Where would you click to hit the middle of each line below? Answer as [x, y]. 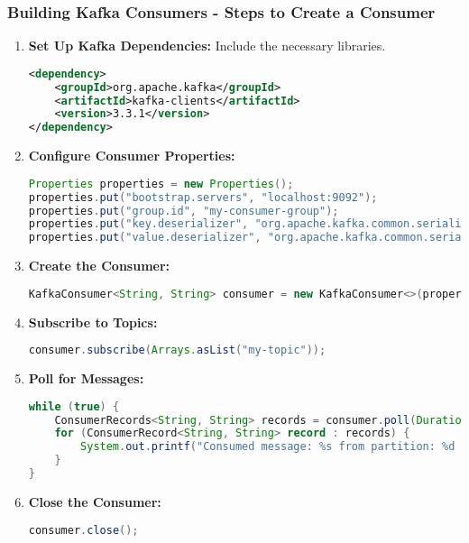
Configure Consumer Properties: [132, 156]
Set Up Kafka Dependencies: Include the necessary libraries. [207, 46]
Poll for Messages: [86, 378]
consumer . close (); [83, 530]
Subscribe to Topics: [93, 322]
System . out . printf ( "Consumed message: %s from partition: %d [268, 447]
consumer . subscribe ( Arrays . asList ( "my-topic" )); [177, 350]
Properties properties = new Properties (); [161, 184]
